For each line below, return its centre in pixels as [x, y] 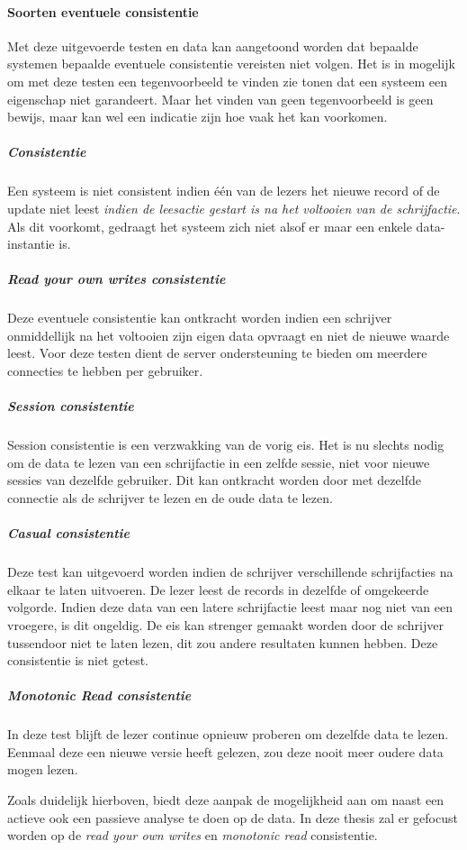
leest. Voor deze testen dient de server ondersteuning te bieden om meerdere [217, 353]
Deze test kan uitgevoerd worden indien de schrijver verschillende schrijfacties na [230, 572]
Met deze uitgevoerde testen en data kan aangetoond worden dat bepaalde [213, 46]
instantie [31, 244]
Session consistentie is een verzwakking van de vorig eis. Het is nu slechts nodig [226, 445]
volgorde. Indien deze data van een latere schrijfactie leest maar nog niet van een [230, 607]
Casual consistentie [68, 533]
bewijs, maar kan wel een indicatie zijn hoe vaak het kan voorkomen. [198, 117]
